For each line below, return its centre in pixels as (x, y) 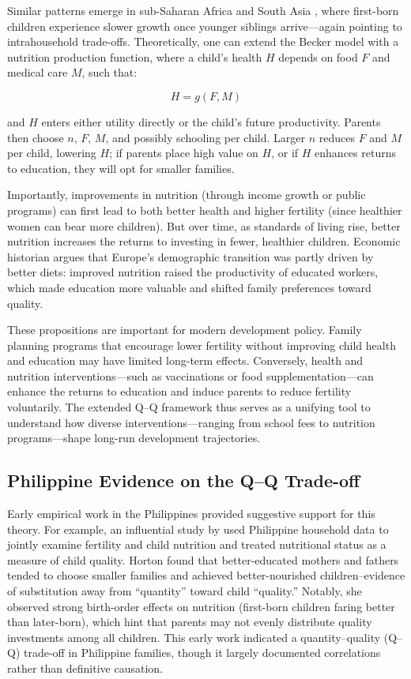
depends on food (318, 56)
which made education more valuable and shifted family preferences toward (189, 287)
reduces (337, 137)
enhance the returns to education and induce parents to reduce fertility (179, 391)
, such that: (109, 72)
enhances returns (355, 153)
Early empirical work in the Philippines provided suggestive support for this (191, 514)
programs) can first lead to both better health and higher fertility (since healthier (205, 210)
